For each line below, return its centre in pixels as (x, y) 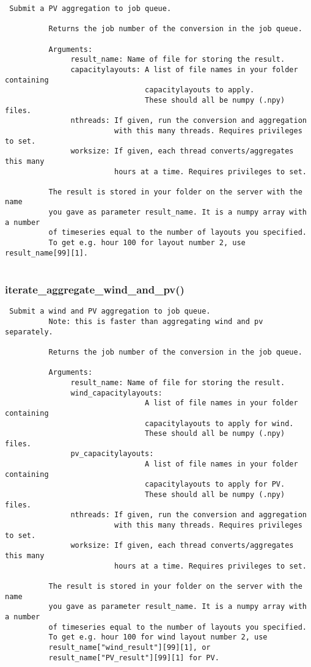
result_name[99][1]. (47, 253)
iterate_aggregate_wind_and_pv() (95, 289)
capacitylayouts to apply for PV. (215, 485)
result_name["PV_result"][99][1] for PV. (134, 658)
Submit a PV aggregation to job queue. (90, 9)
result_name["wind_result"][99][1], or (130, 647)
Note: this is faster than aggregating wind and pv (156, 321)
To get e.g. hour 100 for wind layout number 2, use (158, 637)
